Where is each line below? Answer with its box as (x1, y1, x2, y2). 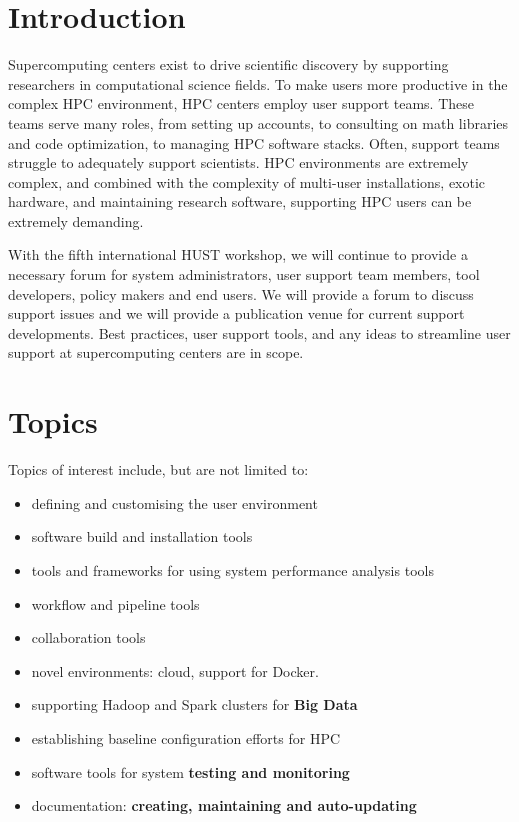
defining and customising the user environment (31, 492, 318, 513)
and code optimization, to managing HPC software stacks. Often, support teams (8, 132, 500, 153)
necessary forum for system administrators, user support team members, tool (8, 264, 480, 285)
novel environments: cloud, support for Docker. (31, 660, 319, 681)
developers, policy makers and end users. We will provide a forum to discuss (8, 283, 474, 304)
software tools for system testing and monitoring (31, 761, 350, 782)
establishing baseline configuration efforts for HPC (31, 727, 341, 748)
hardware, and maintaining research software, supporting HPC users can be (8, 191, 472, 212)
